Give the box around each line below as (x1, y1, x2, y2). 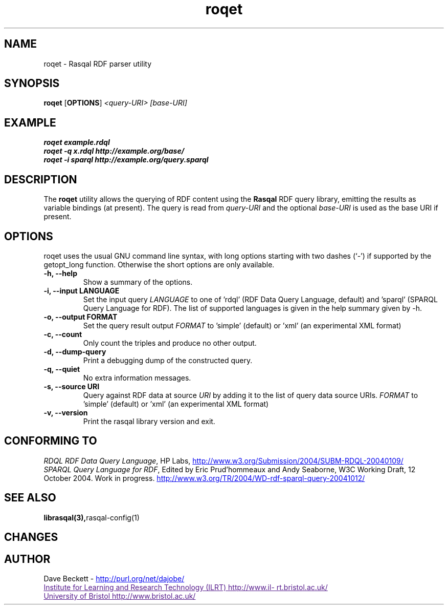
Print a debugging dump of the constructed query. (83, 355, 253, 365)
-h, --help (43, 268, 77, 278)
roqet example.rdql (43, 138, 110, 147)
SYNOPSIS (4, 77, 60, 90)
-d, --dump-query (43, 347, 106, 356)
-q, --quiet (43, 364, 80, 373)
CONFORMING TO (4, 434, 97, 448)
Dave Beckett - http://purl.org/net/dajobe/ (43, 574, 185, 583)
